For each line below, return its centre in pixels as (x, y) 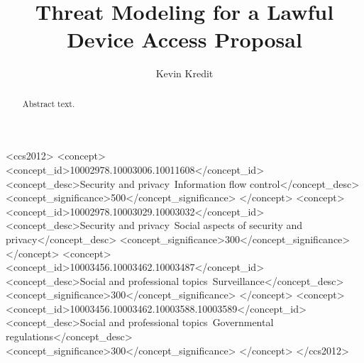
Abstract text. (49, 103)
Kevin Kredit (184, 73)
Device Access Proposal (184, 39)
